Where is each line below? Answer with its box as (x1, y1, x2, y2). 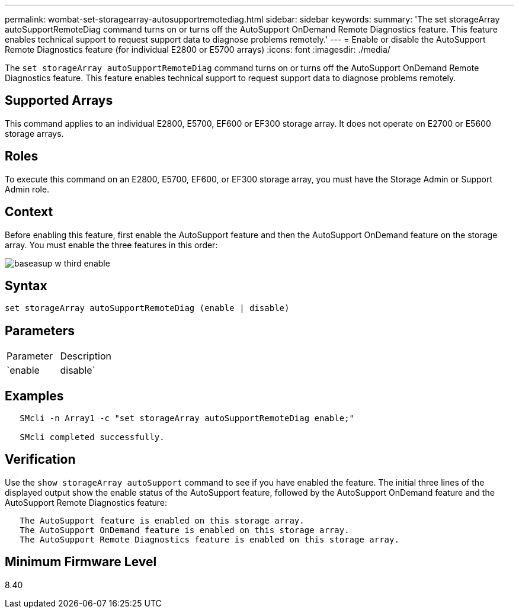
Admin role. (5, 184, 50, 194)
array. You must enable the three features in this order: (5, 239, 218, 250)
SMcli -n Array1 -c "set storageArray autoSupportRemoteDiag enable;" (20, 413, 355, 423)
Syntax (5, 278, 47, 293)
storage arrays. (5, 128, 64, 139)
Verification (5, 452, 76, 467)
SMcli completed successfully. (20, 432, 165, 442)
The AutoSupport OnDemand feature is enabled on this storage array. (20, 525, 350, 535)
